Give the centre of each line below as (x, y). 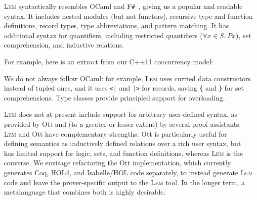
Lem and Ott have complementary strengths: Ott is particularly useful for (116, 133)
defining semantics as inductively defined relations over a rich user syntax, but (123, 143)
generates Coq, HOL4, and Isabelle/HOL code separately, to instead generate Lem (128, 173)
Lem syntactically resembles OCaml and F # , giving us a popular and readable (123, 6)
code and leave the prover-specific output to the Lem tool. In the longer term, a (124, 182)
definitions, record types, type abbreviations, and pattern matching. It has (117, 25)
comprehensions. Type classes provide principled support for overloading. (115, 97)
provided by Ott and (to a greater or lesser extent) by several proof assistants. (123, 124)
